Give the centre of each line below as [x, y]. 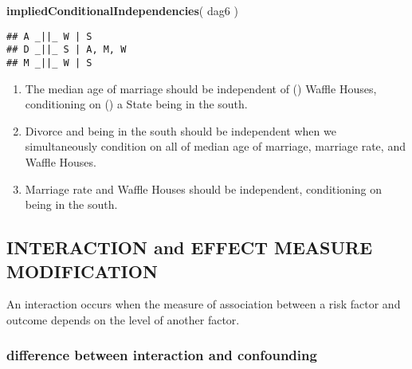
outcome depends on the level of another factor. [123, 319]
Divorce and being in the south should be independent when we [180, 130]
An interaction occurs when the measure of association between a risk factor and [204, 304]
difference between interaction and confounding [162, 355]
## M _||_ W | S [49, 63]
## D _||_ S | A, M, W [67, 50]
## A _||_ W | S [49, 36]
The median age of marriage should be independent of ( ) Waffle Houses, [201, 88]
